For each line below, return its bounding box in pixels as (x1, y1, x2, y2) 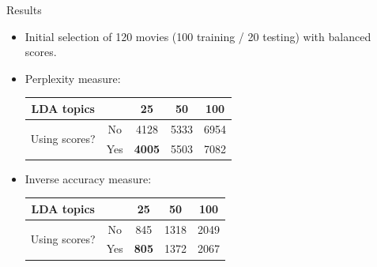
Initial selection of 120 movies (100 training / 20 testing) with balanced (25, 28, 371, 44)
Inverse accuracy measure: (25, 170, 152, 186)
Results (6, 2, 42, 17)
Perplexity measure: (25, 70, 121, 86)
